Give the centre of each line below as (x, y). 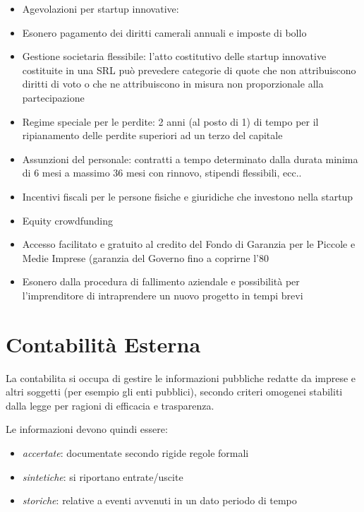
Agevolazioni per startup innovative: (101, 8)
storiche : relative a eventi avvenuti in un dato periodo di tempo (159, 500)
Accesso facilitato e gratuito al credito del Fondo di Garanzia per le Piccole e (189, 244)
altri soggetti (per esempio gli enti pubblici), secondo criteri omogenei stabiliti (174, 392)
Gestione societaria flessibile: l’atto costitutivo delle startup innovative (174, 56)
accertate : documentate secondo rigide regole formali (135, 453)
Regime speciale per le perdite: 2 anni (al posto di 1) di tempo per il (170, 121)
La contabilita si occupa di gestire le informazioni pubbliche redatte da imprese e (181, 377)
